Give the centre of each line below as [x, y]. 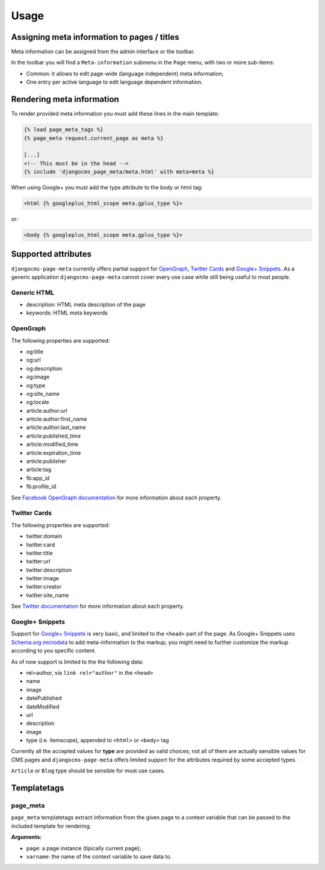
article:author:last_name [56, 427]
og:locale [38, 402]
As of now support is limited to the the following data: [77, 662]
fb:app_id [38, 478]
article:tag [39, 469]
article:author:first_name [57, 419]
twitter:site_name [48, 595]
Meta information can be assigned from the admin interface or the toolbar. [103, 52]
